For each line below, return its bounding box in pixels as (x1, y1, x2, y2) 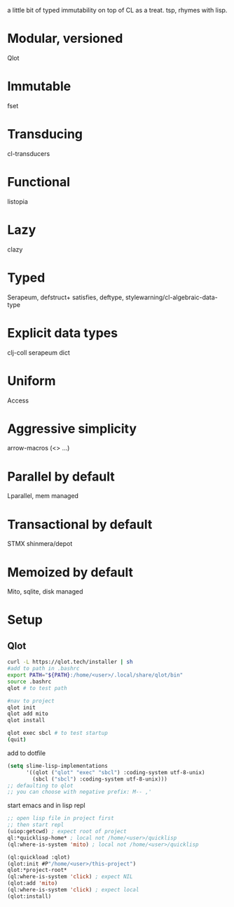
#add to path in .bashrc (7, 665, 80, 672)
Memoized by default (7, 564, 134, 580)
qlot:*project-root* (7, 867, 68, 874)
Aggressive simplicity (7, 421, 137, 436)
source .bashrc (7, 678, 52, 685)
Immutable (7, 79, 71, 94)
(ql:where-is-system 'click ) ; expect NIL (7, 873, 133, 880)
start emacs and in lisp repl (7, 801, 85, 810)
